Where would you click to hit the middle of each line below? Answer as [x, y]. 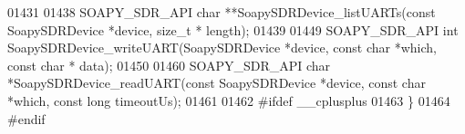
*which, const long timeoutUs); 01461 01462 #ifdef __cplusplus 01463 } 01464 [229, 100]
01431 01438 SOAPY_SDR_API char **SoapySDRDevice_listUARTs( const [222, 12]
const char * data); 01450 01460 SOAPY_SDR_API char [169, 65]
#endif [26, 118]
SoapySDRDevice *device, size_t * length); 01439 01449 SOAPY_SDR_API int [233, 29]
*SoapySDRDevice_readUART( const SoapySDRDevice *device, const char [217, 83]
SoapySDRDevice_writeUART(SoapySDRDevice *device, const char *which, [222, 48]
